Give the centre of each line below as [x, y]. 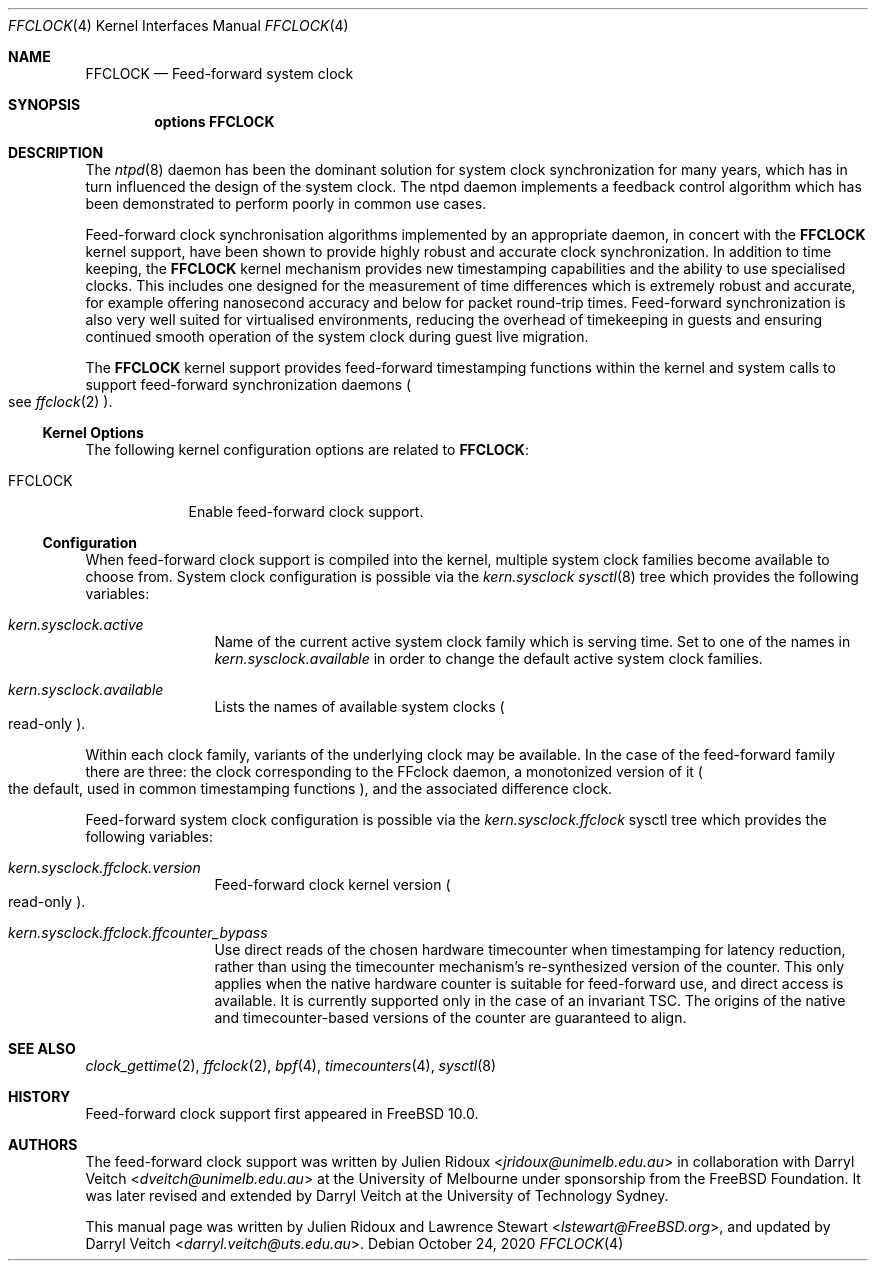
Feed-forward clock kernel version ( [332, 884]
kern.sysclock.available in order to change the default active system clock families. [488, 658]
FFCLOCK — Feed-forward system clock [219, 73]
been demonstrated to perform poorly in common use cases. [286, 203]
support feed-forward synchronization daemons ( [248, 384]
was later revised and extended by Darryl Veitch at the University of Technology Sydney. [377, 1195]
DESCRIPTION [56, 152]
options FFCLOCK [214, 121]
